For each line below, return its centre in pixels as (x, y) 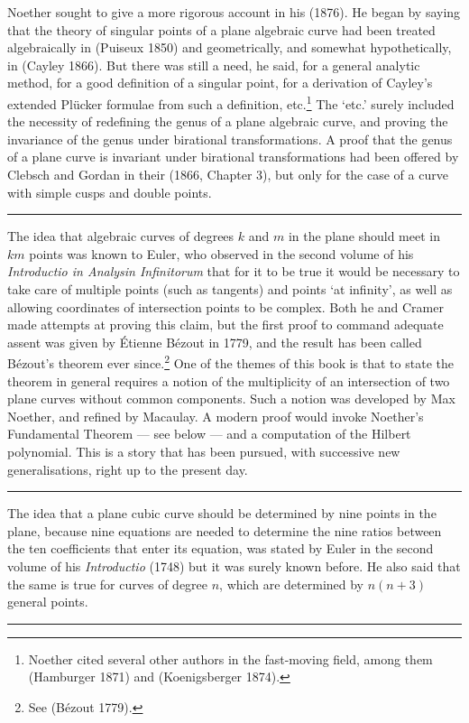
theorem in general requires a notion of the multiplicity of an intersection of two (229, 380)
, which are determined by (292, 584)
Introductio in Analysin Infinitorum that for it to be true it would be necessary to (234, 271)
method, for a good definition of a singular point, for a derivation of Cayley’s (220, 83)
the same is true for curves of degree (108, 584)
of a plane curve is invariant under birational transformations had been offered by (233, 157)
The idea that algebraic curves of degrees (121, 236)
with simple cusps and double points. (110, 192)
